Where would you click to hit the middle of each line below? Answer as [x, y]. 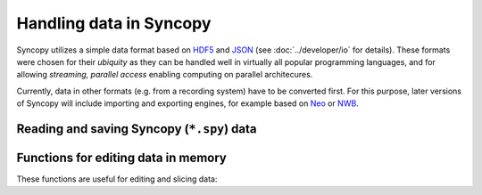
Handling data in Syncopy [114, 23]
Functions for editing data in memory [122, 157]
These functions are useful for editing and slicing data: [117, 179]
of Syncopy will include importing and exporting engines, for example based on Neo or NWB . [187, 103]
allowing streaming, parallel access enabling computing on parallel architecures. [165, 75]
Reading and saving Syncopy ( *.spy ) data [137, 129]
